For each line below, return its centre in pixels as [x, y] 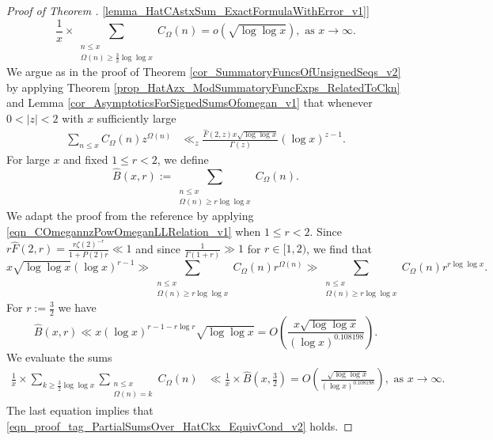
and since [158, 248]
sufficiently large [137, 118]
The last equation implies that [80, 410]
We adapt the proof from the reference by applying [130, 216]
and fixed [86, 159]
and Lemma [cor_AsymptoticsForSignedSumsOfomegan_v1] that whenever [190, 102]
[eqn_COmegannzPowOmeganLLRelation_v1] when [134, 231]
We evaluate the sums [59, 357]
